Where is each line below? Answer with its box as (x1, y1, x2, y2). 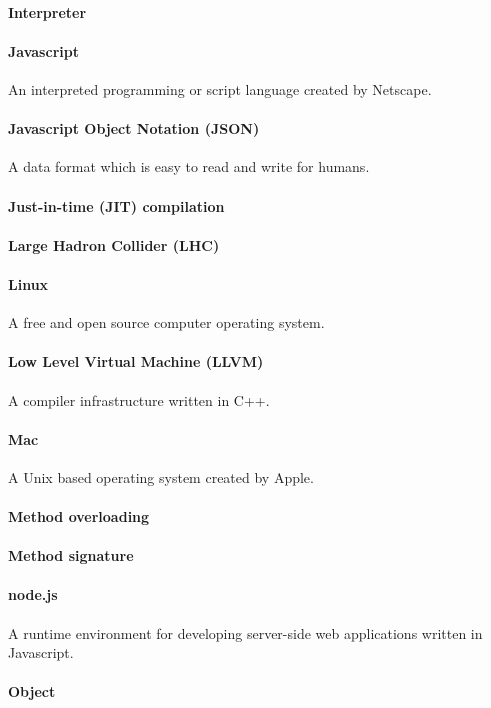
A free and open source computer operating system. (8, 312, 325, 333)
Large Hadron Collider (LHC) (8, 234, 220, 255)
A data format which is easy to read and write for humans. (8, 156, 370, 177)
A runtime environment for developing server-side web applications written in (8, 622, 483, 643)
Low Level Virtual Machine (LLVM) (8, 351, 264, 372)
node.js (8, 584, 58, 605)
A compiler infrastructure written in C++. (8, 389, 270, 410)
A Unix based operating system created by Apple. (8, 466, 314, 487)
